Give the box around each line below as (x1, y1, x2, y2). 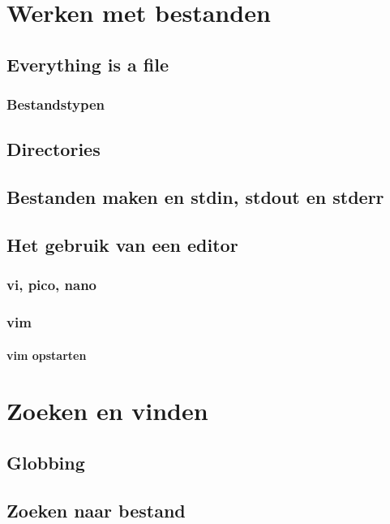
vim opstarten (6, 346, 87, 363)
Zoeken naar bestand (6, 497, 186, 522)
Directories (6, 136, 101, 162)
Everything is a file (6, 51, 169, 76)
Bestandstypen (6, 94, 105, 115)
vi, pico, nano (6, 275, 97, 295)
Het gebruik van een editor (6, 232, 238, 257)
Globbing (6, 449, 85, 474)
